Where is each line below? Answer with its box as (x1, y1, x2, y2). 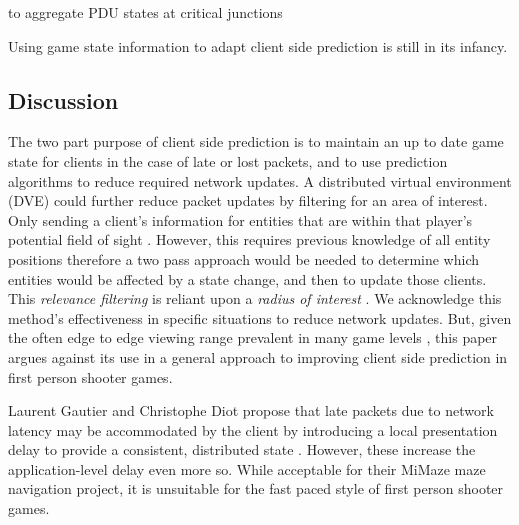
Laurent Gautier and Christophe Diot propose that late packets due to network (8, 400, 494, 421)
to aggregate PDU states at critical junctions (8, 2, 283, 22)
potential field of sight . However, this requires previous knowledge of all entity (8, 229, 491, 250)
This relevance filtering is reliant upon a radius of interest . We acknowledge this (8, 288, 502, 309)
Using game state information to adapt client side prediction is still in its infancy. (8, 35, 508, 56)
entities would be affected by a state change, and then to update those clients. (8, 268, 487, 289)
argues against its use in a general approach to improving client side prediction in (8, 346, 508, 367)
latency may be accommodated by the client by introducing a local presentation (8, 419, 498, 440)
